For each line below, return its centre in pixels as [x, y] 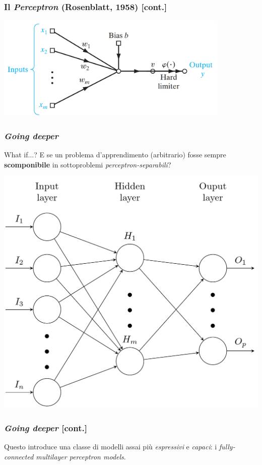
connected [19, 456]
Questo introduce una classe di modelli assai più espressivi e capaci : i [111, 447]
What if [16, 154]
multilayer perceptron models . [81, 456]
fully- [227, 447]
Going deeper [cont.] [46, 427]
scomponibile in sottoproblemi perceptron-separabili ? [88, 164]
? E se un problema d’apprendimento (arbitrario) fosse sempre [130, 154]
